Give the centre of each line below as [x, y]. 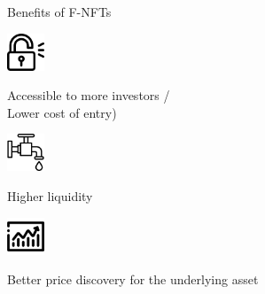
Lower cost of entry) [62, 112]
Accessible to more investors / [89, 95]
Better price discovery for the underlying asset [133, 279]
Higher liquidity [50, 195]
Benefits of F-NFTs [59, 12]
